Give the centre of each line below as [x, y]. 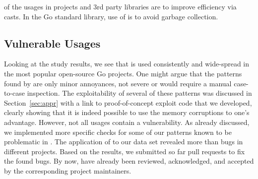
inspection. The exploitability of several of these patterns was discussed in [139, 93]
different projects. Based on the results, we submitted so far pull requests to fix [125, 151]
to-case [15, 93]
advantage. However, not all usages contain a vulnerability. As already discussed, [127, 122]
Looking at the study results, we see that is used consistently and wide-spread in [127, 64]
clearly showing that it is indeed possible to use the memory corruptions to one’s [127, 112]
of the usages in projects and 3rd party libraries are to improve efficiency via [120, 6]
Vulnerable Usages [52, 43]
